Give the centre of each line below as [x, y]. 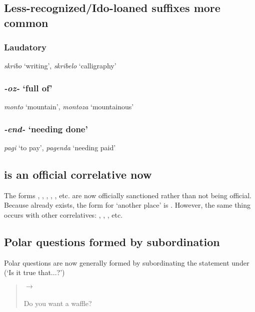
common [26, 22]
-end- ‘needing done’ [46, 129]
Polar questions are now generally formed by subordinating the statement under [127, 262]
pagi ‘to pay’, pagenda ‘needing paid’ [60, 148]
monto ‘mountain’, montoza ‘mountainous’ [69, 107]
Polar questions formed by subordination [112, 241]
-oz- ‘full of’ [28, 88]
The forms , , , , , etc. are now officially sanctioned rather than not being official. [128, 195]
